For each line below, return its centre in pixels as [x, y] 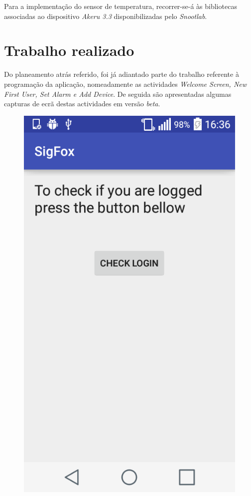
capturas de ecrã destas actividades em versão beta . [82, 104]
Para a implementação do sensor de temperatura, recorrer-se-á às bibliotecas [121, 6]
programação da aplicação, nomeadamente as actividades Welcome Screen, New [125, 84]
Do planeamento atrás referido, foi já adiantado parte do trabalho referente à [122, 74]
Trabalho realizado [69, 50]
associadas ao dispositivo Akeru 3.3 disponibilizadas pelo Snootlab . [106, 16]
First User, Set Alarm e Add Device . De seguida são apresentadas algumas [118, 94]
